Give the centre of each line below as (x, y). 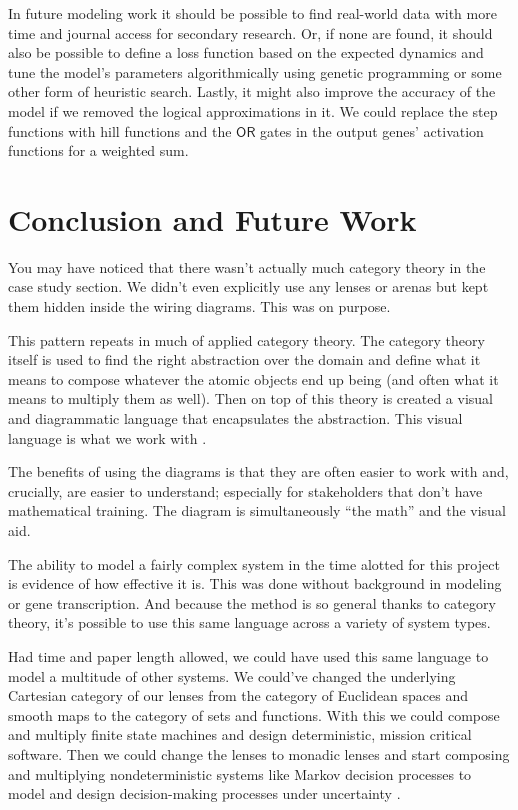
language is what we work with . (107, 437)
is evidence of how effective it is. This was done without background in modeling (255, 583)
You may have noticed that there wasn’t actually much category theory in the (247, 266)
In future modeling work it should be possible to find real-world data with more (252, 13)
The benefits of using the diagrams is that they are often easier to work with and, (258, 471)
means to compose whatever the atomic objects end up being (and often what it (253, 378)
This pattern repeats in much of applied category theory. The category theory (246, 339)
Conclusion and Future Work (212, 218)
